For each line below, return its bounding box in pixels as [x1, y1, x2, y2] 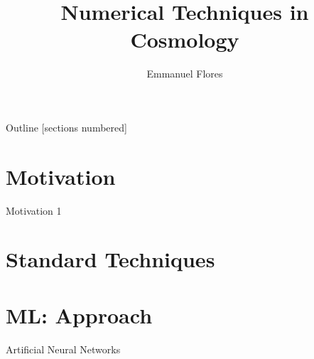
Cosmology [130, 25, 239, 54]
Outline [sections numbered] [6, 119, 127, 134]
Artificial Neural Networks [6, 341, 121, 356]
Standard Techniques [6, 245, 215, 274]
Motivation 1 [6, 203, 62, 218]
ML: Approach [6, 300, 153, 329]
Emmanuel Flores [146, 66, 223, 81]
